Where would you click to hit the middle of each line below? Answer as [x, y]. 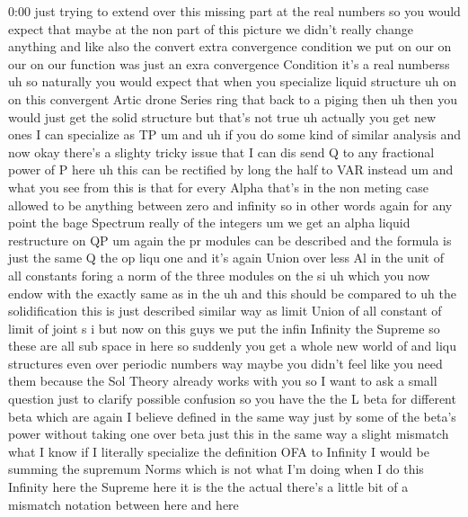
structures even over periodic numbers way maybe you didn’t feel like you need [225, 363]
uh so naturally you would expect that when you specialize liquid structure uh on [232, 81]
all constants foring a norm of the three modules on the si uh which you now [219, 275]
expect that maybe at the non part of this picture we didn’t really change [211, 28]
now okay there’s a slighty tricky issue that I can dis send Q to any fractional [221, 152]
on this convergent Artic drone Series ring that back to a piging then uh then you [233, 98]
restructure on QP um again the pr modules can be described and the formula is [230, 240]
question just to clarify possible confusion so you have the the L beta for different [232, 399]
